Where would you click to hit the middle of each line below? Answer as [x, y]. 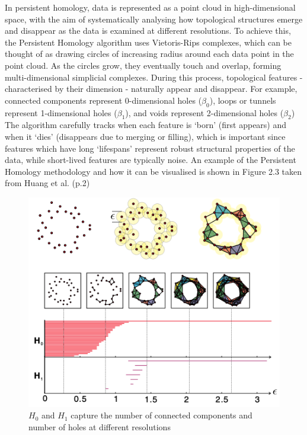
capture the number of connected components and [162, 415]
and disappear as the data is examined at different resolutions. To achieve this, [148, 31]
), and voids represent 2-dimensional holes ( [204, 112]
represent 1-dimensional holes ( [61, 112]
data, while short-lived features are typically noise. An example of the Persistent [151, 160]
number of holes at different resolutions [100, 427]
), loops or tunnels [243, 100]
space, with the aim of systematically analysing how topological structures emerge [154, 19]
